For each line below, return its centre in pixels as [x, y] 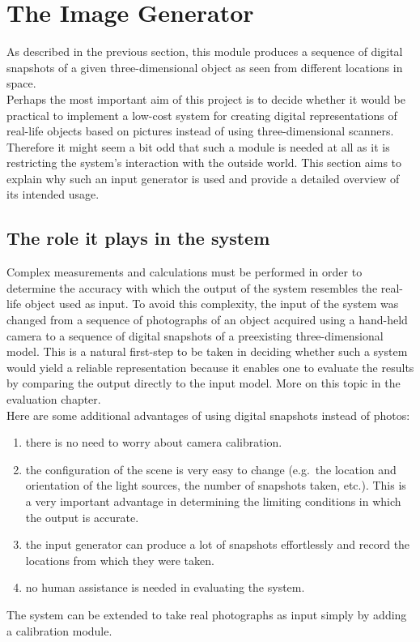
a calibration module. [59, 630]
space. [21, 83]
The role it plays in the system [138, 238]
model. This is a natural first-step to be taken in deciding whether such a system [207, 351]
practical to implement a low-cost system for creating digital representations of [202, 115]
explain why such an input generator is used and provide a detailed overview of [203, 178]
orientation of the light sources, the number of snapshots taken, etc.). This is [216, 485]
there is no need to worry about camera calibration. [154, 442]
